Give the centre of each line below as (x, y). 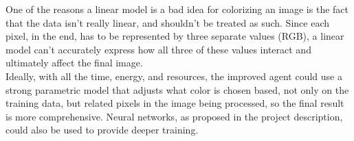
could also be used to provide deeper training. (102, 130)
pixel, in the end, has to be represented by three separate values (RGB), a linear (175, 36)
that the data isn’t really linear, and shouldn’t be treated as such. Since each (168, 22)
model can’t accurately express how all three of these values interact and (158, 49)
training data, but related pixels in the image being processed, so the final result (175, 103)
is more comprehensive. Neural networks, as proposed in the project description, (174, 116)
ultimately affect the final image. (74, 63)
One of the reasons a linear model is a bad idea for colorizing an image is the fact (177, 9)
